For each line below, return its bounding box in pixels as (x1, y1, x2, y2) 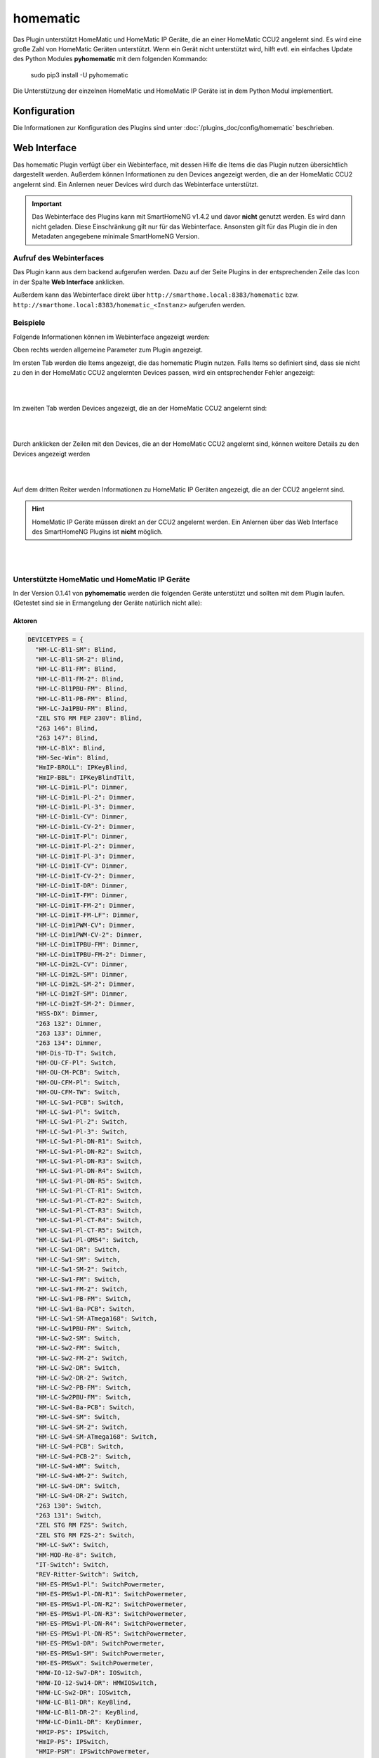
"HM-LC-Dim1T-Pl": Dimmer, (35, 833, 128, 840)
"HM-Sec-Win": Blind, (35, 753, 110, 762)
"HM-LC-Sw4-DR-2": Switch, (35, 1491, 128, 1500)
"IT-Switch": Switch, (35, 1560, 110, 1568)
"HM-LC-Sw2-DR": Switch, (35, 1364, 121, 1372)
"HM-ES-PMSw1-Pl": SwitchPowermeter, (35, 1580, 165, 1589)
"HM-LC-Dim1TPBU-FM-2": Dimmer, (35, 950, 147, 958)
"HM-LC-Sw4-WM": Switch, (35, 1463, 121, 1470)
